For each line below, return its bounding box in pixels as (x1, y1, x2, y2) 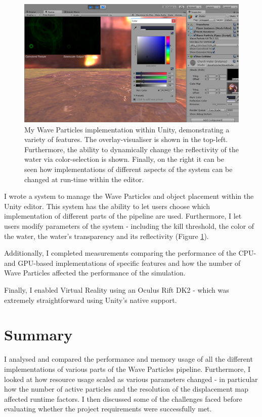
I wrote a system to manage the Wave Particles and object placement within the (4, 191, 254, 201)
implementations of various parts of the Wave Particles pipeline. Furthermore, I (4, 363, 251, 374)
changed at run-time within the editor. (24, 173, 144, 184)
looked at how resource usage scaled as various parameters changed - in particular (4, 373, 258, 384)
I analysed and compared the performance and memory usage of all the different (4, 354, 253, 364)
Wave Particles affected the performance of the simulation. (4, 267, 186, 278)
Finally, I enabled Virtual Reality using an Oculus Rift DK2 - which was (4, 285, 229, 295)
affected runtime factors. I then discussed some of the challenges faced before (4, 393, 242, 404)
